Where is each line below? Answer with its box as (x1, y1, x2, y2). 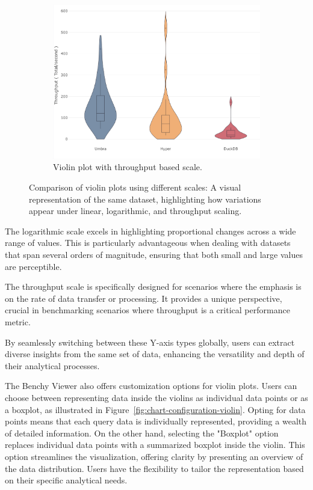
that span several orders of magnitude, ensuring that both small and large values (5, 248, 303, 261)
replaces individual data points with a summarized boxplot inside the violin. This (5, 438, 305, 451)
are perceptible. (5, 260, 62, 272)
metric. (5, 316, 31, 328)
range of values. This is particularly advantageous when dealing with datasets (5, 236, 291, 249)
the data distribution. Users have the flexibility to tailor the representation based (5, 462, 304, 474)
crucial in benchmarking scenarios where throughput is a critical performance (5, 304, 290, 316)
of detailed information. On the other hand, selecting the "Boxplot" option (5, 426, 279, 439)
